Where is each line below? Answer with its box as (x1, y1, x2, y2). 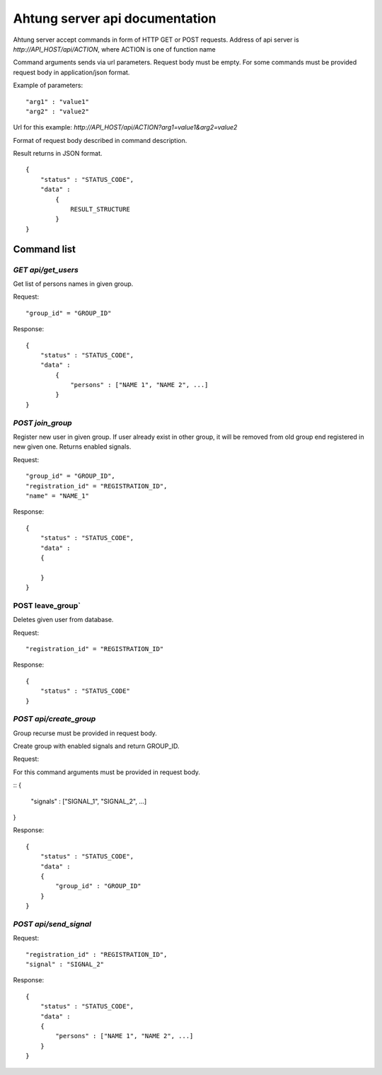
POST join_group (13, 418, 72, 427)
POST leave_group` (13, 600, 81, 610)
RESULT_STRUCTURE (70, 205, 131, 214)
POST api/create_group (13, 714, 96, 724)
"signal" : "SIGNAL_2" (25, 960, 105, 969)
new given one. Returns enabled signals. (13, 442, 132, 451)
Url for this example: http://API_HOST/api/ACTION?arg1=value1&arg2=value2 (13, 123, 238, 132)
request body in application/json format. (13, 68, 130, 76)
